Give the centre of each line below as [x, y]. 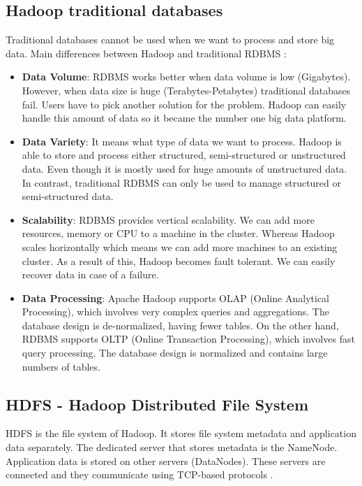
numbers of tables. [61, 366]
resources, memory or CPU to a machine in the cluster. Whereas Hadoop [178, 233]
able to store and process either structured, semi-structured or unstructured [184, 155]
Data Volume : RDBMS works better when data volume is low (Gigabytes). [186, 77]
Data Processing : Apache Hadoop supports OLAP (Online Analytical [176, 298]
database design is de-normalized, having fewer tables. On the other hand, [180, 325]
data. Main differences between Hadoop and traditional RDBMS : [146, 53]
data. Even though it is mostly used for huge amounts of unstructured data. [184, 168]
